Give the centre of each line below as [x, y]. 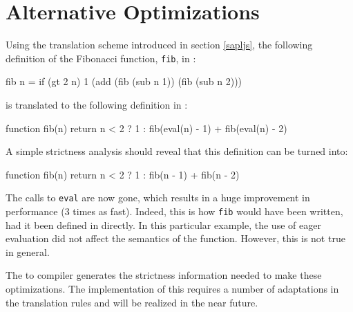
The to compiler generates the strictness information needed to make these [164, 275]
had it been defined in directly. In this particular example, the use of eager [163, 224]
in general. [28, 251]
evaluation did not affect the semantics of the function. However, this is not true [175, 238]
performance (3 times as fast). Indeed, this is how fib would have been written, [174, 211]
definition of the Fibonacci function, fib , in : [101, 58]
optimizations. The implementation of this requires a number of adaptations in [172, 289]
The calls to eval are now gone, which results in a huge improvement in [158, 198]
